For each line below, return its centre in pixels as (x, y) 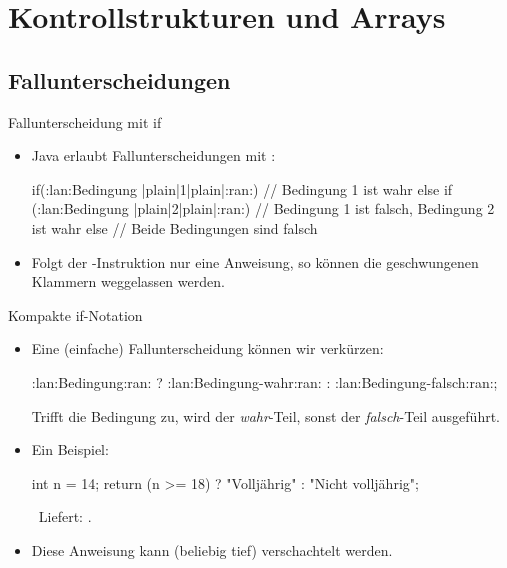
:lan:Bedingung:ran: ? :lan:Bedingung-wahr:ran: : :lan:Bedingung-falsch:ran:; (264, 381)
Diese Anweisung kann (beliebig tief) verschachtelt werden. (212, 549)
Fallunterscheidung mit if (85, 121)
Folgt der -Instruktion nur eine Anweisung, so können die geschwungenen (255, 261)
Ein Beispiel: (70, 449)
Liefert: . (65, 516)
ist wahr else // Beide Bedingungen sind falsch (174, 227)
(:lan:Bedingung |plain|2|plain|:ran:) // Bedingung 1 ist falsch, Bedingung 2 (263, 208)
